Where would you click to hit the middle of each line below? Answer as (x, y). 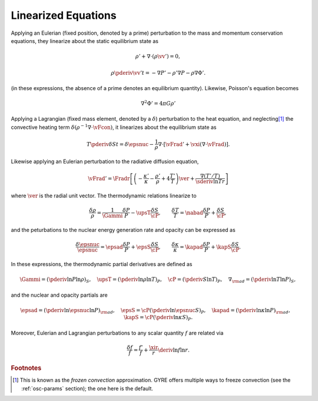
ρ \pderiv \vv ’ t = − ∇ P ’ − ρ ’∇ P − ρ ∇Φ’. (158, 73)
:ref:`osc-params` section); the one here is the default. (87, 388)
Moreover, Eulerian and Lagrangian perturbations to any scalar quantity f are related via (117, 333)
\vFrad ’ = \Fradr (109, 178)
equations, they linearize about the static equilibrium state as (85, 41)
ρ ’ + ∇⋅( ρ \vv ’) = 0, (158, 57)
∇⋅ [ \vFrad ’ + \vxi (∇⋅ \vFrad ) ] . (194, 144)
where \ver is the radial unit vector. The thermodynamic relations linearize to (104, 195)
